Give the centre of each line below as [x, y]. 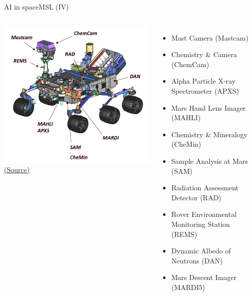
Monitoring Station [200, 224]
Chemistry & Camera [204, 54]
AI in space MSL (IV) [36, 7]
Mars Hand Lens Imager [208, 107]
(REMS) [184, 234]
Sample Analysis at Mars [209, 161]
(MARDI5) [188, 287]
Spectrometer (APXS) [205, 90]
